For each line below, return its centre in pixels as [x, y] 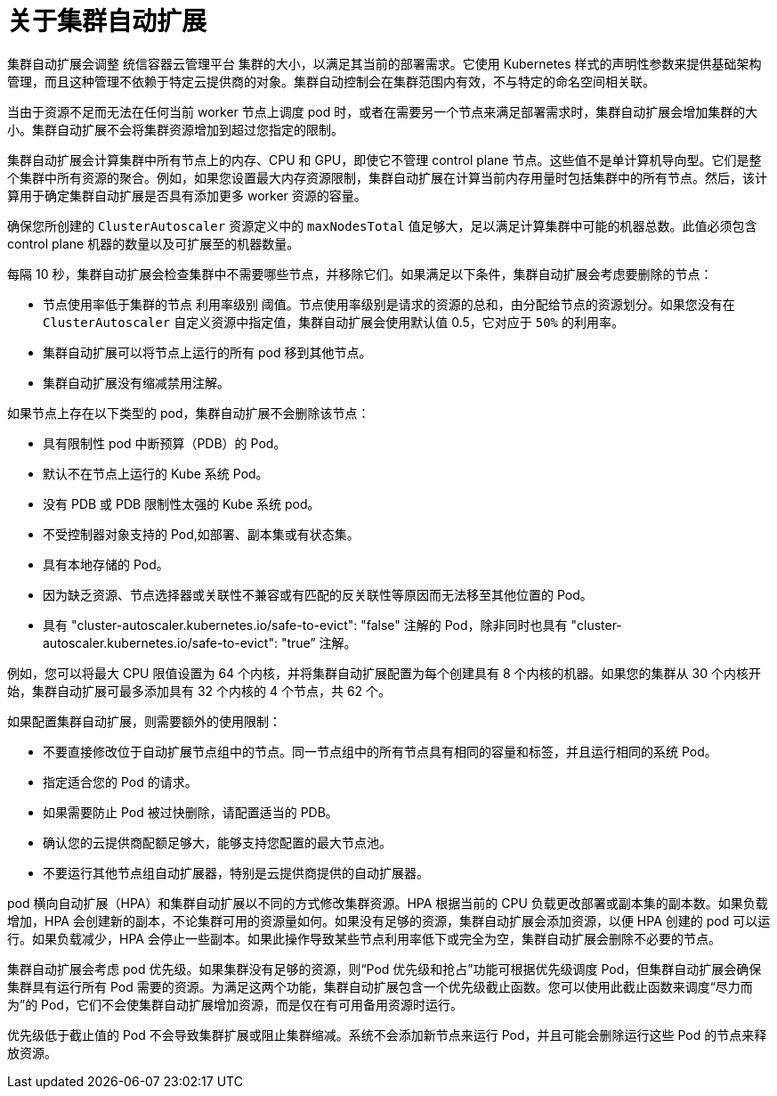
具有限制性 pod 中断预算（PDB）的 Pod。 [165, 443]
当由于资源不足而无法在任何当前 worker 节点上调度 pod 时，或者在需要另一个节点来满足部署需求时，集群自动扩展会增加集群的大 [383, 111]
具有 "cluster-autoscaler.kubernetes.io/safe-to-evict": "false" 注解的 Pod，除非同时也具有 [305, 625]
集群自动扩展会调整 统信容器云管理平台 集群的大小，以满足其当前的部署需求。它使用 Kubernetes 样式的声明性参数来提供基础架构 [384, 63]
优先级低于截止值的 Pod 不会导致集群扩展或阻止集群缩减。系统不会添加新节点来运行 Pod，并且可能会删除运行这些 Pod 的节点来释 [387, 1035]
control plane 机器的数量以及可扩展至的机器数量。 [154, 243]
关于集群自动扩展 [107, 21]
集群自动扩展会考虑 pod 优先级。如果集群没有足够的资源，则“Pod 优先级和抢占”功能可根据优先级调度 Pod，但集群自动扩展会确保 [384, 969]
